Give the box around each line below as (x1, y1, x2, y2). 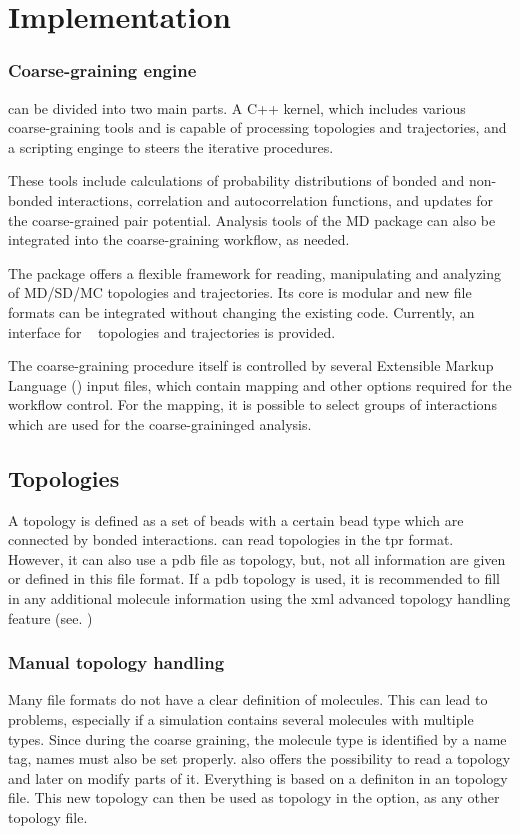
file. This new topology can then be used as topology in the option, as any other (8, 787, 500, 808)
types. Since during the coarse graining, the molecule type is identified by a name (8, 728, 507, 749)
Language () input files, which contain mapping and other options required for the (8, 374, 512, 395)
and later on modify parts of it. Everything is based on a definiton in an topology (8, 767, 508, 788)
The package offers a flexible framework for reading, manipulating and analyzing (8, 262, 502, 283)
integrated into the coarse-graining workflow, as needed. (8, 229, 350, 250)
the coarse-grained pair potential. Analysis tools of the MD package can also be (8, 209, 496, 230)
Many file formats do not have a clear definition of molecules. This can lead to (8, 689, 488, 710)
